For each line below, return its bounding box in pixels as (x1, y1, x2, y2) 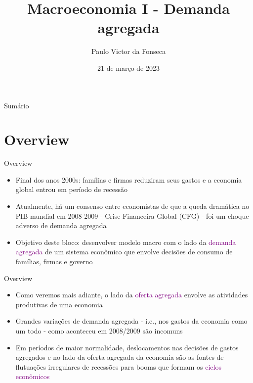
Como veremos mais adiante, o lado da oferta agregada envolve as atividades (15, 289, 248, 300)
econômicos (15, 371, 50, 382)
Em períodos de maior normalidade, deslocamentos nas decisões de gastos (15, 342, 239, 352)
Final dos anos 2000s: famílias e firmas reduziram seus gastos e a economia (15, 174, 242, 185)
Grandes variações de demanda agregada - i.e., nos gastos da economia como (15, 316, 248, 326)
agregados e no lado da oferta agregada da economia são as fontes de (15, 352, 224, 362)
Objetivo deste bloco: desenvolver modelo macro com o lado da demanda (15, 237, 236, 247)
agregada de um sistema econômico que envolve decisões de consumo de (15, 246, 233, 257)
